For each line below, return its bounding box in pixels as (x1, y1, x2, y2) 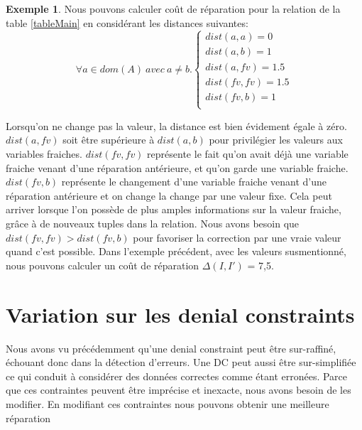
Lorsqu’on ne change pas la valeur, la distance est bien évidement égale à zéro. (6, 118, 347, 133)
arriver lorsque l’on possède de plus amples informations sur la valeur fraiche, (6, 202, 341, 217)
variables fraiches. (6, 146, 82, 161)
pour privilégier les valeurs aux (209, 132, 343, 147)
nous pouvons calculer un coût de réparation (6, 257, 199, 272)
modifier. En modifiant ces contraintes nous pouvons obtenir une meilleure (6, 396, 329, 411)
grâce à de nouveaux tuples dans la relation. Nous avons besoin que (6, 216, 300, 231)
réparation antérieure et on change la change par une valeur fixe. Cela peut (6, 188, 332, 203)
